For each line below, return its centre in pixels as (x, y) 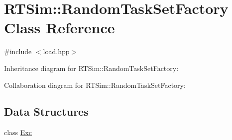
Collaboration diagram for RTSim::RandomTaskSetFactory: (95, 85)
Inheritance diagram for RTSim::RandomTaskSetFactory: (91, 68)
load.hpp (56, 51)
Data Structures (46, 111)
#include (18, 51)
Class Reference (59, 28)
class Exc (18, 132)
